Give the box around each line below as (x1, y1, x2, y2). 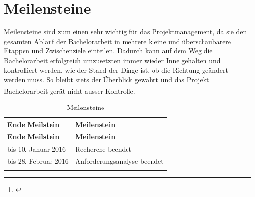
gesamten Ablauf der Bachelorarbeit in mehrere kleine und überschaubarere (4, 36, 231, 46)
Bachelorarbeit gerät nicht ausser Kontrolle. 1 (4, 84, 141, 96)
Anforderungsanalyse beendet (75, 156, 164, 166)
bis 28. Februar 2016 (7, 156, 69, 166)
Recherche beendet (75, 144, 131, 154)
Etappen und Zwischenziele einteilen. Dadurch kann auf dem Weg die (4, 45, 213, 56)
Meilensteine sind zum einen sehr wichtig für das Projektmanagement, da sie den (4, 26, 247, 37)
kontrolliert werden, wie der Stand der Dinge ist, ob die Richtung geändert (4, 65, 228, 75)
